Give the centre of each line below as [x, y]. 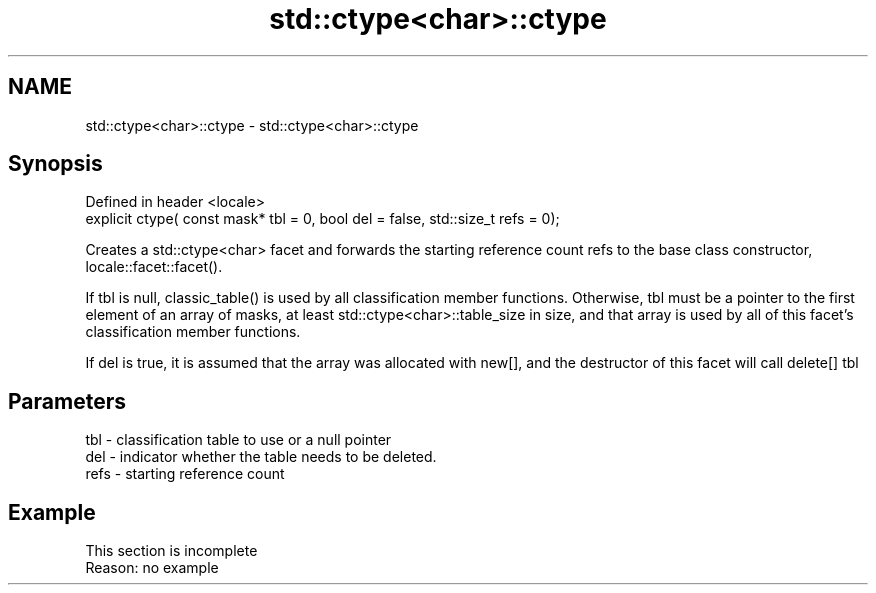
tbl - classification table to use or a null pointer [238, 440]
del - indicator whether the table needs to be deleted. [261, 457]
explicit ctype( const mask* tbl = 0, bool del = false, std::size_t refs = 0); [322, 219]
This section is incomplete [171, 551]
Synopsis [55, 164]
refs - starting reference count [185, 474]
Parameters [67, 401]
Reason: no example [152, 568]
